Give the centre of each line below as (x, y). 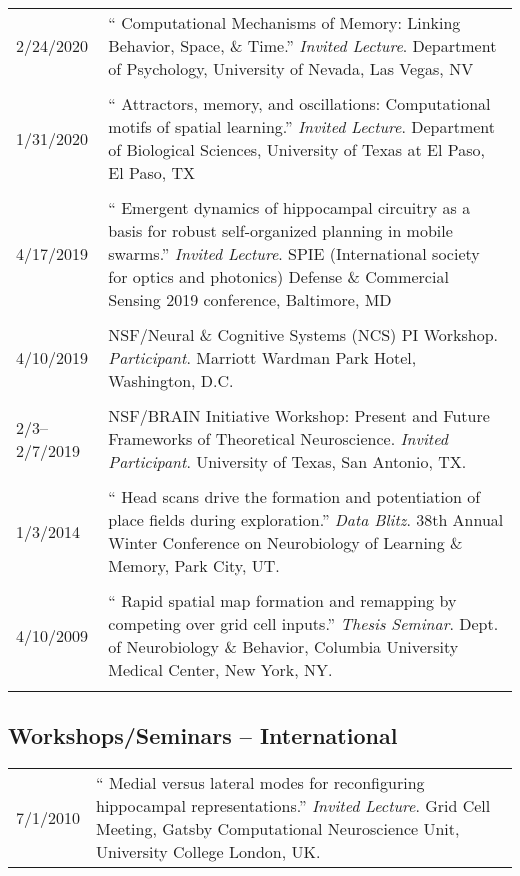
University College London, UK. (208, 852)
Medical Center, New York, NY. (220, 669)
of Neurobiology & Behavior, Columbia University (283, 646)
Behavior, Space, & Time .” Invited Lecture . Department (302, 45)
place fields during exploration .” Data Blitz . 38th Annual (306, 519)
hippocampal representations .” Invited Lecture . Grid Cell (293, 806)
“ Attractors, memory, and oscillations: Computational (299, 103)
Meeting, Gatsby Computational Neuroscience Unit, (278, 829)
